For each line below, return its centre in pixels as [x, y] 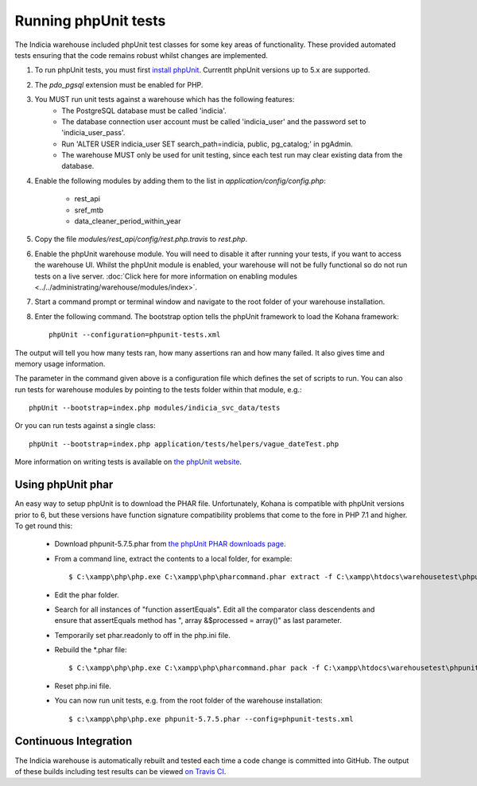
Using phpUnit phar [64, 485]
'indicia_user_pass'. [93, 133]
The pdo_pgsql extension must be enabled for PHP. [119, 84]
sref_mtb [89, 210]
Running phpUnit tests [90, 21]
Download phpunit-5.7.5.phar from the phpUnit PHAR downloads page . [170, 544]
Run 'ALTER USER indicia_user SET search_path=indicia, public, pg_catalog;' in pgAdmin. [207, 144]
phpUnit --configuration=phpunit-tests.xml [135, 335]
